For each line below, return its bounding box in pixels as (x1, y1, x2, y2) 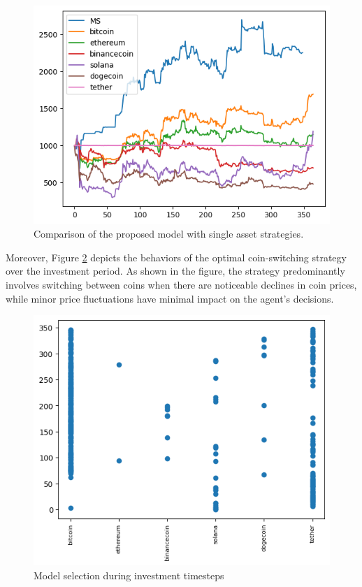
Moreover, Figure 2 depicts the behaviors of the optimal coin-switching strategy (6, 249, 347, 264)
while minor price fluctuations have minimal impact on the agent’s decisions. (6, 291, 334, 305)
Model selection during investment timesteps (34, 567, 224, 582)
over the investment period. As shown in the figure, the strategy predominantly (6, 263, 345, 278)
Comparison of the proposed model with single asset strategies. (34, 226, 304, 241)
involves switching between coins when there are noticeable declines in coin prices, (6, 277, 357, 292)
